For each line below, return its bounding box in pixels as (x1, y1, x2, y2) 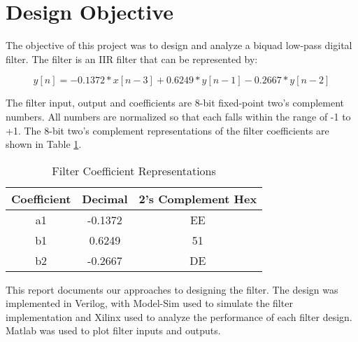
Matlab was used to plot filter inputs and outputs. (6, 323, 221, 338)
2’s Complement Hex (138, 190, 257, 207)
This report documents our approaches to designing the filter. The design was (6, 282, 338, 296)
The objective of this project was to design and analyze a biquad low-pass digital (6, 38, 352, 53)
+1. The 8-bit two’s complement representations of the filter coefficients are (6, 123, 329, 137)
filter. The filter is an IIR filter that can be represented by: (6, 51, 258, 66)
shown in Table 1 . (6, 137, 82, 151)
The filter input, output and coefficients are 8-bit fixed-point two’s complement (6, 95, 345, 110)
